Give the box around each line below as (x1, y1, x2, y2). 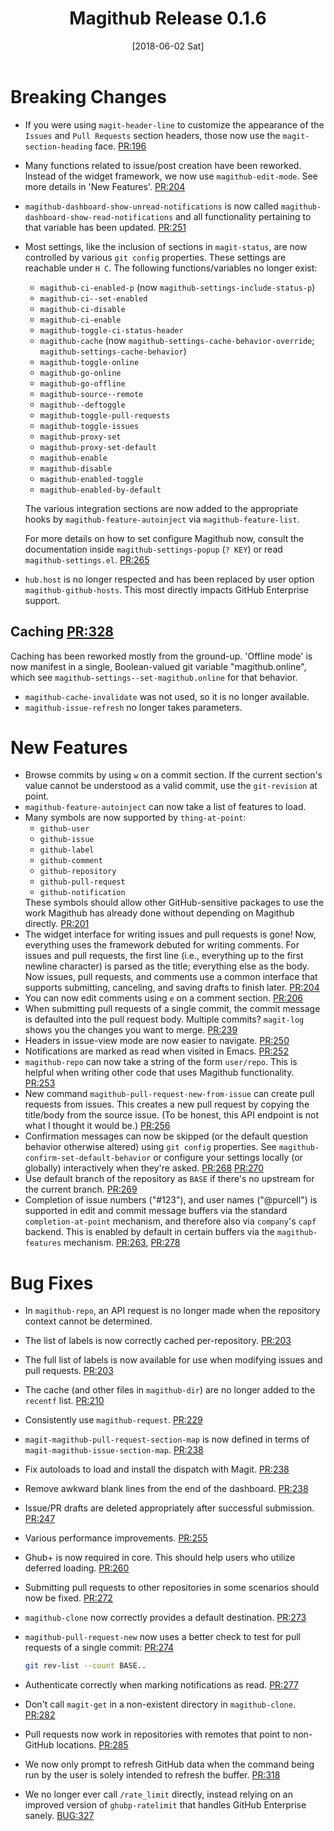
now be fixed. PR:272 (24, 1592, 113, 1604)
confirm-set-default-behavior (24, 1153, 152, 1164)
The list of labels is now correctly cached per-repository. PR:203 (24, 1335, 292, 1347)
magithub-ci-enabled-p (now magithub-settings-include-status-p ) (39, 281, 316, 293)
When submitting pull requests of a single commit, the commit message (24, 1003, 321, 1015)
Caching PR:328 (10, 623, 115, 641)
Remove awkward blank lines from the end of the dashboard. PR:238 (24, 1483, 309, 1495)
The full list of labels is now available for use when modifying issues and (24, 1354, 323, 1366)
